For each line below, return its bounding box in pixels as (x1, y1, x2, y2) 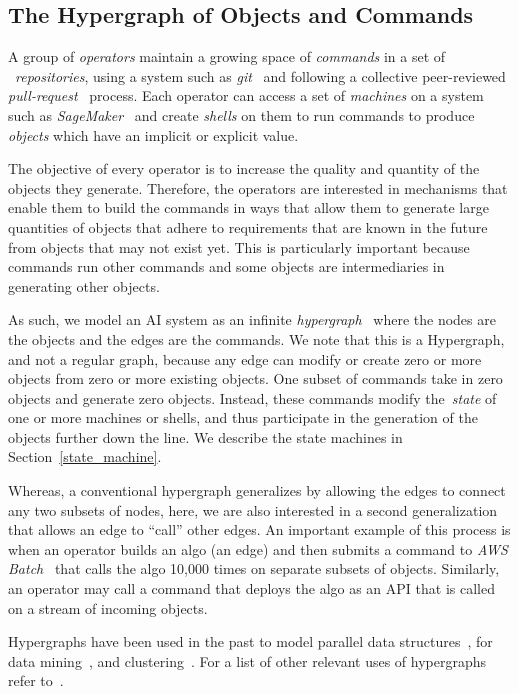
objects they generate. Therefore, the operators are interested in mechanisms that (8, 177, 508, 198)
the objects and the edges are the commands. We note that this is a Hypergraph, (8, 328, 505, 349)
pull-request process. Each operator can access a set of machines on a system (8, 85, 484, 106)
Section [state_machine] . (8, 446, 162, 467)
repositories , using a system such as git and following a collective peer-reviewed (15, 65, 506, 86)
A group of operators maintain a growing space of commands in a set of (8, 46, 446, 67)
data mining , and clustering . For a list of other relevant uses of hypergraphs (8, 650, 487, 671)
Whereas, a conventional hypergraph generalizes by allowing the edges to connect (8, 480, 506, 501)
